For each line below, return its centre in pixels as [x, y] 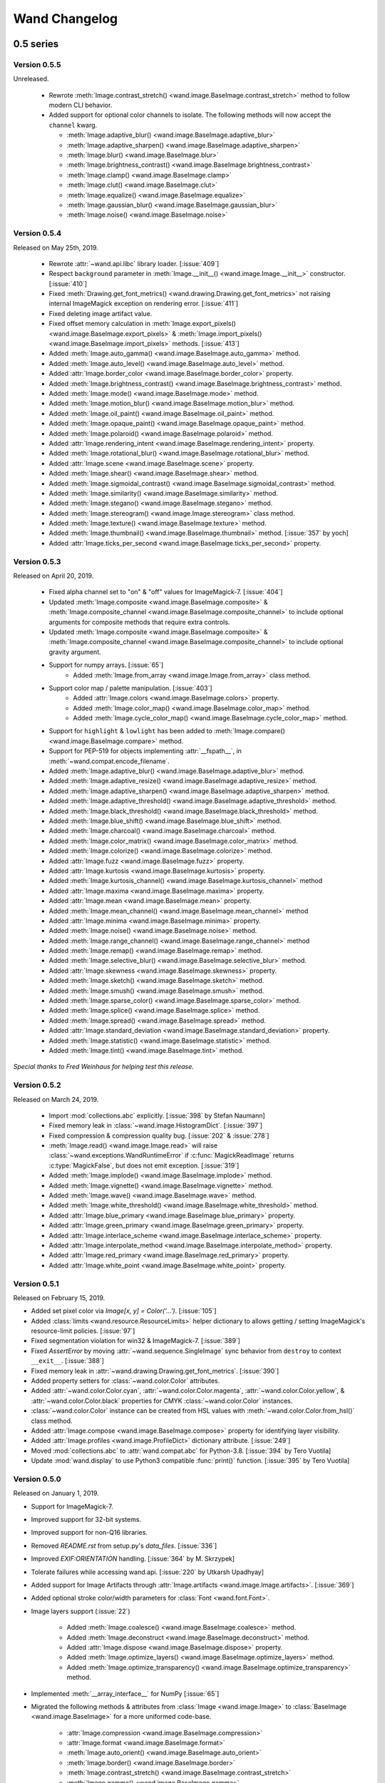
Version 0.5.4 [37, 233]
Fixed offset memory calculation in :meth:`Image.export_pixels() [143, 324]
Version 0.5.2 [37, 1085]
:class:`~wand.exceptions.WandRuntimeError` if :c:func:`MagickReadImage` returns [171, 1155]
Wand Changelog [66, 19]
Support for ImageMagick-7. [72, 1506]
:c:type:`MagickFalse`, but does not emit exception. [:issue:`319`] [144, 1165]
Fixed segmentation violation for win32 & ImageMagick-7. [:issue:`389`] [135, 1341]
